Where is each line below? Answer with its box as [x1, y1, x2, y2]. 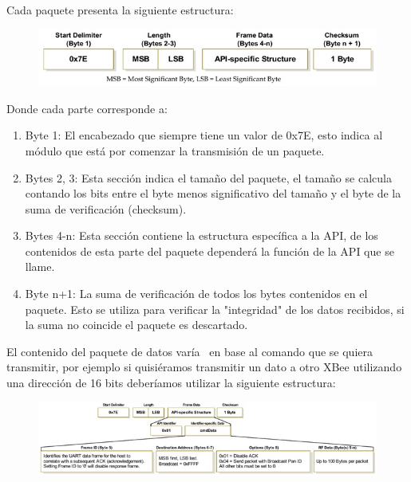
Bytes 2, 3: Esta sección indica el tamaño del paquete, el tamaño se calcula [25, 169, 392, 186]
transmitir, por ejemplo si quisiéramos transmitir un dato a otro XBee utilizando [6, 359, 402, 375]
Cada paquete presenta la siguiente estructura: [6, 2, 234, 18]
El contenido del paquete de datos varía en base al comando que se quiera [6, 343, 373, 359]
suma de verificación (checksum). [25, 200, 187, 217]
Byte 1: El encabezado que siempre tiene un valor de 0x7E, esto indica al [25, 127, 383, 143]
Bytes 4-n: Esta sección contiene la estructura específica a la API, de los [25, 227, 378, 244]
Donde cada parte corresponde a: [6, 100, 168, 116]
